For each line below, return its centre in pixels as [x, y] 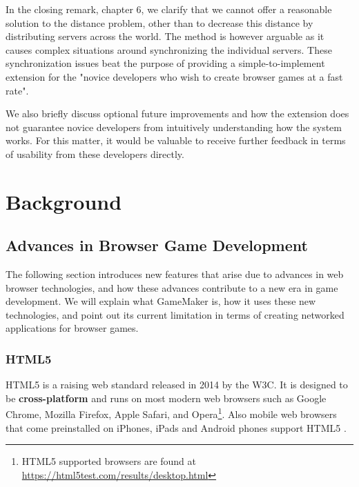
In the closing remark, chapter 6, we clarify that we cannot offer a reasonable [169, 9]
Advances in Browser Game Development [157, 245]
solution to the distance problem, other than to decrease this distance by [159, 22]
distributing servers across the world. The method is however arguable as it [165, 36]
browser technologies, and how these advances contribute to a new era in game [172, 287]
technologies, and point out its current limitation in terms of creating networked [175, 314]
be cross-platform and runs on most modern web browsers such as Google [166, 398]
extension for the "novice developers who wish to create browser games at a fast [174, 76]
